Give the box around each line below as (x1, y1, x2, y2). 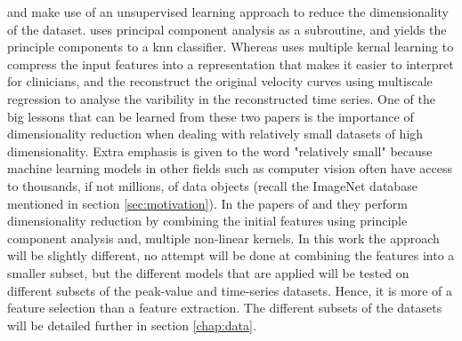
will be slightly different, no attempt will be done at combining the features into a (7, 246, 455, 265)
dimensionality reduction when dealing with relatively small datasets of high (7, 124, 424, 143)
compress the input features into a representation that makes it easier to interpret (7, 54, 454, 73)
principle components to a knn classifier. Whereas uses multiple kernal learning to (7, 37, 454, 56)
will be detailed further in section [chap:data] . (7, 315, 256, 334)
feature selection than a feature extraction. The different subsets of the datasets (7, 298, 442, 317)
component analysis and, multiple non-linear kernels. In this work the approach (7, 228, 440, 247)
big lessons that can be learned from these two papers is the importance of (7, 107, 414, 125)
